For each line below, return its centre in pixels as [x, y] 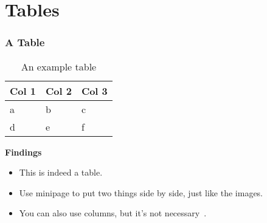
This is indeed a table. [61, 172]
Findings [23, 152]
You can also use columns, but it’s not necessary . [113, 213]
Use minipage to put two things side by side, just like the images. [141, 192]
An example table [59, 66]
